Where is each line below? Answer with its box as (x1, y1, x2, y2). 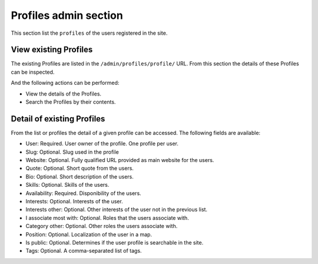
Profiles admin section (11, 9, 123, 22)
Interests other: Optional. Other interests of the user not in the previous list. (25, 206, 208, 213)
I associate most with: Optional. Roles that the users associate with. (25, 214, 190, 221)
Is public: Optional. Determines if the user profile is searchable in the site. (25, 239, 204, 246)
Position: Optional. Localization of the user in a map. (25, 230, 153, 238)
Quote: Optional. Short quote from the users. (25, 165, 134, 172)
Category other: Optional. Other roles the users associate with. (25, 223, 178, 230)
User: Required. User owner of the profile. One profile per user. (25, 140, 179, 147)
